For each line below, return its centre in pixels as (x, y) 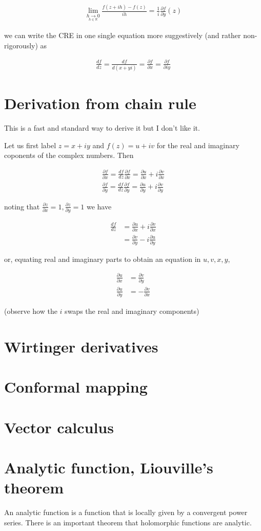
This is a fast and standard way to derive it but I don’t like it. (102, 128)
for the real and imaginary (198, 145)
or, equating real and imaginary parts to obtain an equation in (103, 259)
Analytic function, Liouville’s (109, 467)
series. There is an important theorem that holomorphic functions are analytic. (128, 522)
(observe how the (31, 311)
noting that (22, 206)
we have (99, 206)
